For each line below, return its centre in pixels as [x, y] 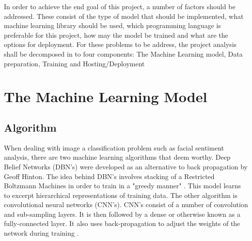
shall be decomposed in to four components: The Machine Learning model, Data [123, 53]
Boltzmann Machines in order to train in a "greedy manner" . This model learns [123, 186]
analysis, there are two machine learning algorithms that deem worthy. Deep [117, 157]
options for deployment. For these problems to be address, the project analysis [120, 44]
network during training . [41, 233]
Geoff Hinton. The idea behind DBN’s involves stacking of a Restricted [109, 176]
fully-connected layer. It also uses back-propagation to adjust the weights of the [122, 223]
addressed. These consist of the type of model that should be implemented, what [124, 16]
